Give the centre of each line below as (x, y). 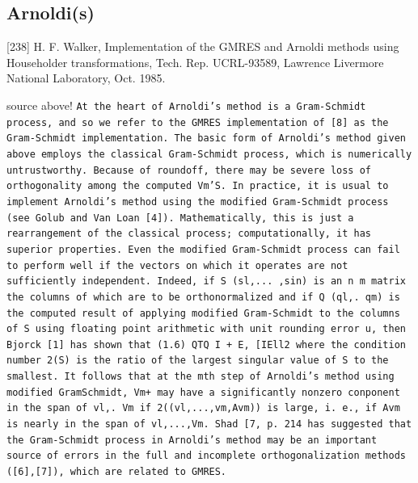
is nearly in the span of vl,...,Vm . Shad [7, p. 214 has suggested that (209, 424)
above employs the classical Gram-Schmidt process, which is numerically (209, 154)
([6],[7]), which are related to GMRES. (117, 472)
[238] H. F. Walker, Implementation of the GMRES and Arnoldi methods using (203, 46)
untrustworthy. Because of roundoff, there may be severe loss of (189, 170)
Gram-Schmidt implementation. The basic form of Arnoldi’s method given (206, 139)
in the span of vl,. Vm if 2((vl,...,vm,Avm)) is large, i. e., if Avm (203, 408)
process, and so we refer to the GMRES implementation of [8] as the (198, 122)
